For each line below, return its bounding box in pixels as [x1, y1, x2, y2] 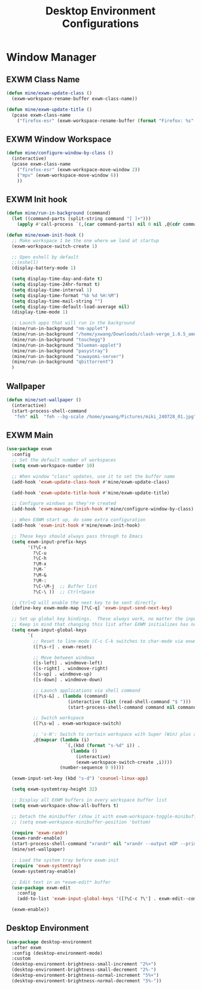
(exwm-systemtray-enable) [11, 868, 77, 874]
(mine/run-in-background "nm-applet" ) [11, 326, 109, 332]
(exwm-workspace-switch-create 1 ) [11, 243, 98, 249]
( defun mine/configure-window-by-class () [6, 150, 114, 156]
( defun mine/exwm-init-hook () [6, 232, 84, 238]
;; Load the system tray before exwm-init [11, 857, 119, 863]
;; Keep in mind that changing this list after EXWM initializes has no [11, 622, 197, 628]
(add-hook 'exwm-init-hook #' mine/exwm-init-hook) [11, 522, 141, 528]
